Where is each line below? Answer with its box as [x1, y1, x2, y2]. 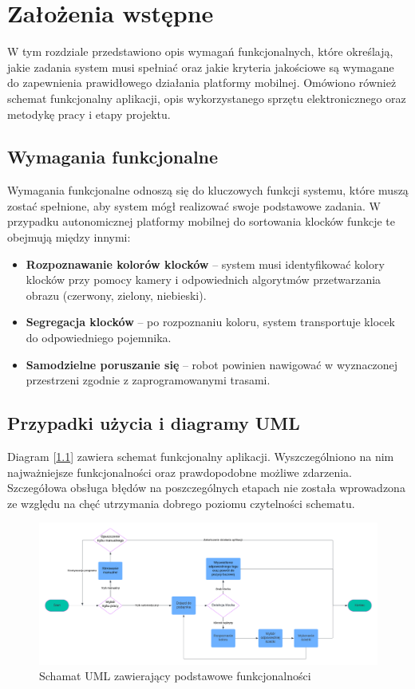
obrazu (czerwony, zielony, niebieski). [26, 286, 207, 303]
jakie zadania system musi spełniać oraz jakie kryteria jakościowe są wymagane [7, 58, 394, 75]
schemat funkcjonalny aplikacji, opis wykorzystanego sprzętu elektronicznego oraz [7, 89, 406, 106]
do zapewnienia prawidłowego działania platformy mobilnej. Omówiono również [7, 74, 397, 91]
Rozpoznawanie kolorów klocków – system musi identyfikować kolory [26, 255, 385, 272]
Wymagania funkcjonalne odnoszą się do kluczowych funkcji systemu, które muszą [7, 182, 409, 199]
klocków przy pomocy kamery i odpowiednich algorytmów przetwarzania [26, 271, 381, 288]
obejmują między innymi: [7, 229, 131, 246]
